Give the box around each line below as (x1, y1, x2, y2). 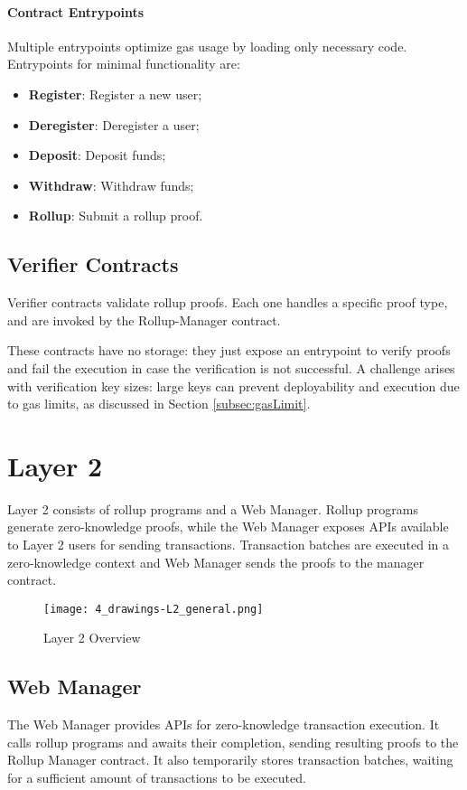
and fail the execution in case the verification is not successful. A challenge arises (7, 358, 455, 377)
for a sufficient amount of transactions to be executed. (7, 768, 306, 787)
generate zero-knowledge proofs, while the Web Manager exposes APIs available (7, 517, 449, 536)
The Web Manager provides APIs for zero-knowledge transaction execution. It (7, 715, 440, 734)
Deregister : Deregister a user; (28, 115, 200, 134)
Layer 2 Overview (43, 628, 141, 647)
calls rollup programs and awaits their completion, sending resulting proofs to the (7, 732, 459, 751)
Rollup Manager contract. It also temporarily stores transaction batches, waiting (7, 750, 453, 769)
